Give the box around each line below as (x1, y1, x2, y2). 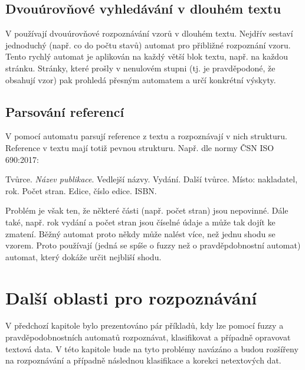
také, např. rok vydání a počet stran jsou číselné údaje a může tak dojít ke (5, 215, 276, 228)
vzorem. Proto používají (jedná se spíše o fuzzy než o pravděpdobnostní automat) (5, 239, 301, 251)
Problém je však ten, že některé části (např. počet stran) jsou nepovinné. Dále (5, 204, 288, 217)
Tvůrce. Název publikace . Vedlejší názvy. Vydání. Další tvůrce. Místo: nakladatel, (5, 173, 298, 185)
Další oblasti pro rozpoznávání (5, 285, 257, 309)
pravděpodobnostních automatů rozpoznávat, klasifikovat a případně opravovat (5, 331, 291, 343)
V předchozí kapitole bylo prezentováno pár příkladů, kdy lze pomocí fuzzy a (5, 319, 284, 332)
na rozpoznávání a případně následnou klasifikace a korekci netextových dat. (5, 354, 281, 366)
